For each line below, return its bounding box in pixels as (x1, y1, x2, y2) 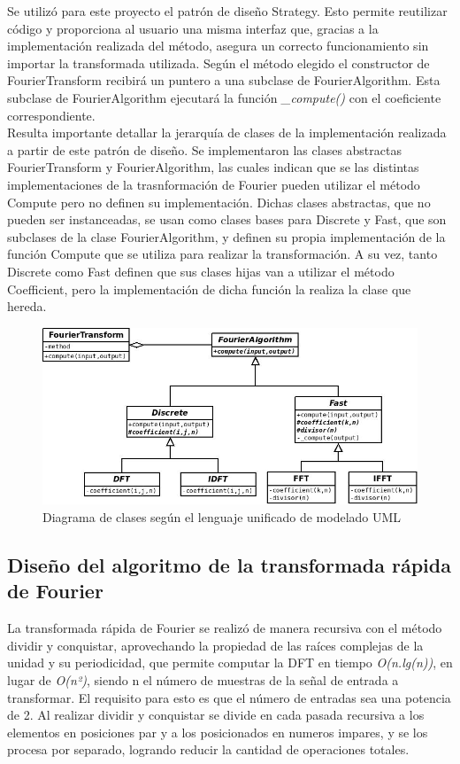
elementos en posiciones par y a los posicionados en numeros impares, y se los (7, 722, 428, 741)
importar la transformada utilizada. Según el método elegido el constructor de (7, 53, 430, 72)
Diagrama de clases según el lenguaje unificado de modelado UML (42, 508, 402, 526)
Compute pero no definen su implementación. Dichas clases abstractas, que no (7, 192, 431, 211)
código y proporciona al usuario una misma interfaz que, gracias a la (7, 19, 379, 37)
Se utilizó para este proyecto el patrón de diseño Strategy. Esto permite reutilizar (7, 2, 448, 19)
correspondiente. (7, 105, 96, 124)
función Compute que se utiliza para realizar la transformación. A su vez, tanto (7, 245, 438, 263)
